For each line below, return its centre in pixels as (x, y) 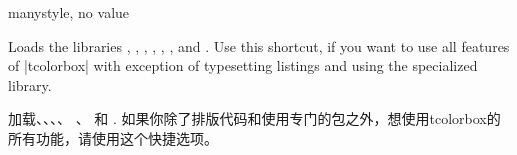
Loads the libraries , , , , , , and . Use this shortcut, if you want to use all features (259, 45)
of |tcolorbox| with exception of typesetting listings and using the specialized (243, 65)
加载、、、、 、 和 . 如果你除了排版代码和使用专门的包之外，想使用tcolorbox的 (254, 118)
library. (30, 84)
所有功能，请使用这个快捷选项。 (113, 137)
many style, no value (69, 12)
